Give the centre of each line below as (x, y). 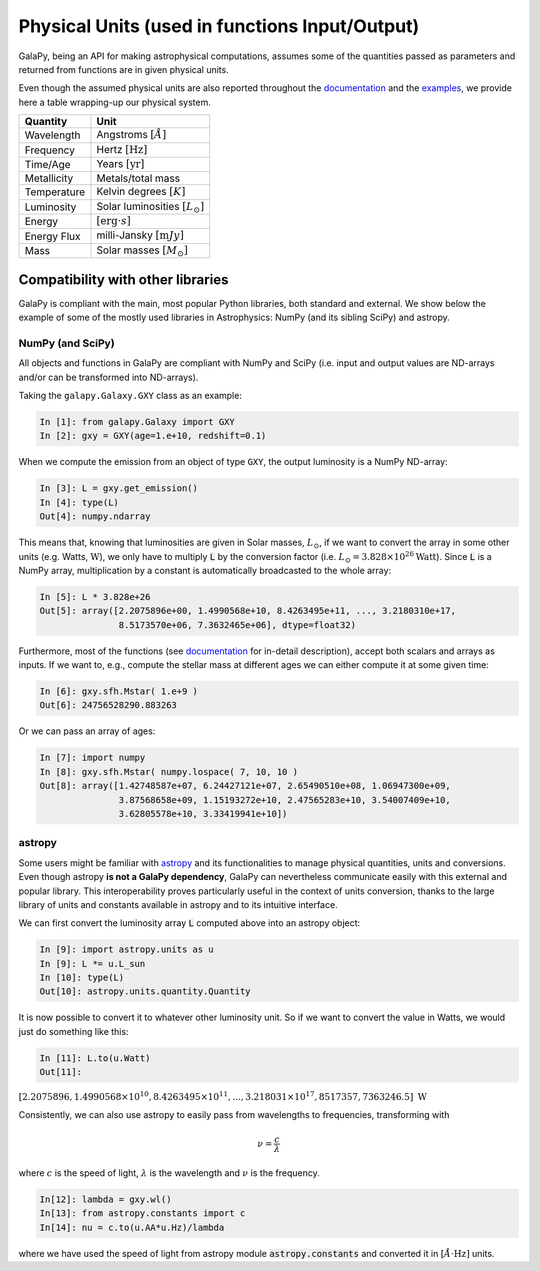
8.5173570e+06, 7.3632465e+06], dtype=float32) (237, 624)
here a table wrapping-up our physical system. (115, 102)
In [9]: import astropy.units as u (126, 949)
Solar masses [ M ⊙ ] (142, 251)
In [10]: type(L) (82, 978)
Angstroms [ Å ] (131, 135)
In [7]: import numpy (92, 758)
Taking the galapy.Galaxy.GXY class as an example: (130, 396)
